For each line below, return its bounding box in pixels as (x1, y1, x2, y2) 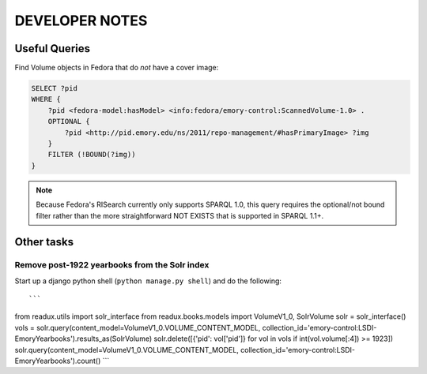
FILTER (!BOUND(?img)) (47, 150, 136, 159)
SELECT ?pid (31, 84, 78, 93)
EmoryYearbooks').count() (14, 356, 101, 366)
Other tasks (14, 235, 74, 249)
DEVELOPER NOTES (14, 12, 148, 29)
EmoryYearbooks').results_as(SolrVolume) (14, 334, 153, 343)
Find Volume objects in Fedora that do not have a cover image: (14, 63, 219, 73)
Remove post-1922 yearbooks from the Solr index (14, 260, 210, 271)
